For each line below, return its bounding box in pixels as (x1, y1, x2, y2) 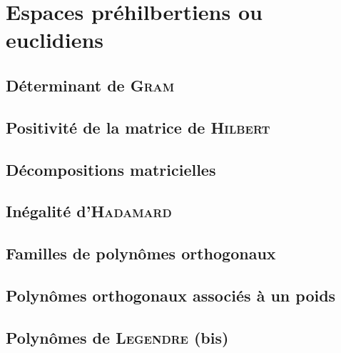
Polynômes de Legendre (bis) (6, 326, 229, 348)
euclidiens (6, 25, 104, 54)
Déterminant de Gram (6, 74, 175, 96)
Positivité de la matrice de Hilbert (6, 116, 270, 138)
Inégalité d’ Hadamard (6, 200, 172, 222)
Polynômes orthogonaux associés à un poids (6, 284, 336, 306)
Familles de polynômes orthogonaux (6, 242, 276, 264)
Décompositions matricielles (6, 158, 216, 180)
